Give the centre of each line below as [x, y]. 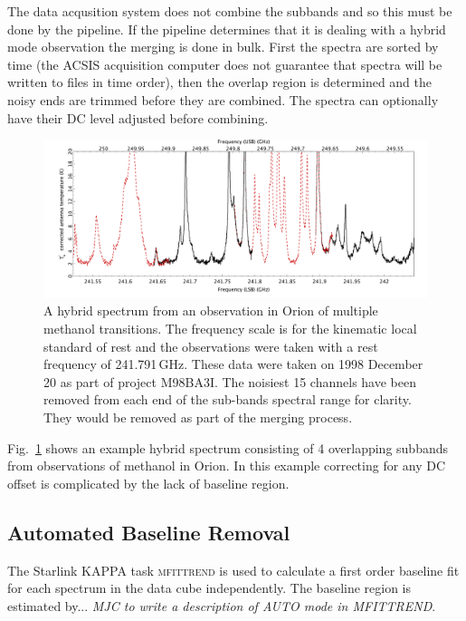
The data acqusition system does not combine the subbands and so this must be [230, 11]
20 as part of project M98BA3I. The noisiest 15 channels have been [230, 381]
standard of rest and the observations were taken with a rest [211, 346]
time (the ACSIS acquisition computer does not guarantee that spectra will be [225, 64]
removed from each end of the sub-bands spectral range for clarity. [228, 399]
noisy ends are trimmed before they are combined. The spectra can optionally [223, 99]
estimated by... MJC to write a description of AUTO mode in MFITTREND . [222, 605]
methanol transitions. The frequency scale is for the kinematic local [230, 329]
